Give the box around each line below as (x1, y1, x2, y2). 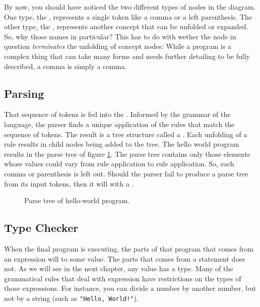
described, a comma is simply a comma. (4, 60, 127, 71)
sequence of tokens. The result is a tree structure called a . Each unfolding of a (4, 129, 247, 139)
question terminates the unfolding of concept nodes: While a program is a (4, 41, 232, 51)
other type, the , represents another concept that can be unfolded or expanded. (4, 21, 248, 32)
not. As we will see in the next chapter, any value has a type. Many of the (4, 263, 233, 274)
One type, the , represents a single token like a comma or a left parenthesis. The (4, 11, 252, 22)
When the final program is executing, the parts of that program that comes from (4, 243, 254, 254)
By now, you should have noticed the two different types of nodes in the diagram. (4, 2, 256, 12)
